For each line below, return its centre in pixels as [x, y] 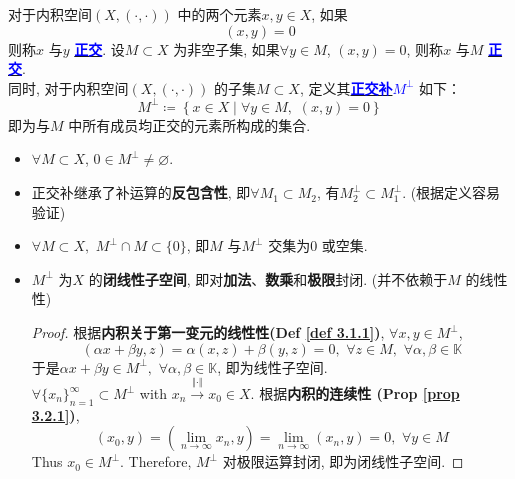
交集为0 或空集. [318, 245]
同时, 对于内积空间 [68, 87]
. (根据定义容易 [451, 192]
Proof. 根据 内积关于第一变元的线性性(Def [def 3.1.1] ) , [208, 332]
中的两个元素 [219, 14]
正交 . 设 [99, 48]
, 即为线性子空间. [272, 366]
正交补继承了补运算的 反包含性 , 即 [141, 192]
